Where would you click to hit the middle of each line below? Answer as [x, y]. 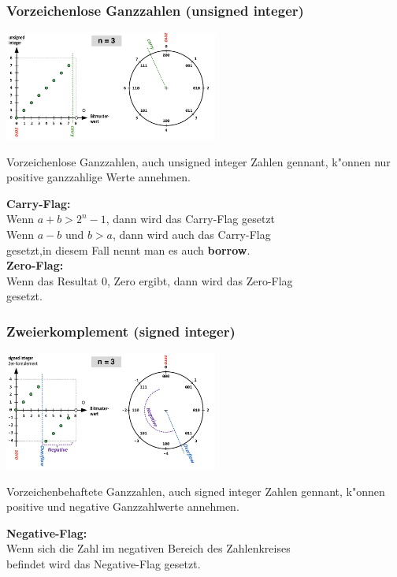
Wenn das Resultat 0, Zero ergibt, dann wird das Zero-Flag [150, 280]
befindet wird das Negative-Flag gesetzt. [104, 563]
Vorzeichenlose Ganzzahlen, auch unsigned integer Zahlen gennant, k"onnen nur [198, 161]
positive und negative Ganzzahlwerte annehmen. [123, 506]
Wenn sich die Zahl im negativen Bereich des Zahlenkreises [148, 548]
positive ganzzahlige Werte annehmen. [98, 177]
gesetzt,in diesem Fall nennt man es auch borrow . [128, 249]
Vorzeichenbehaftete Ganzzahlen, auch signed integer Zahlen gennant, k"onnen [196, 491]
